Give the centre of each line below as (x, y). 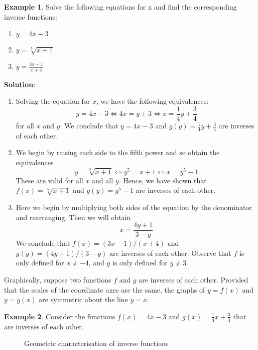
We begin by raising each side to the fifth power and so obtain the (118, 152)
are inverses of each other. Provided (193, 280)
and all (103, 180)
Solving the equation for (53, 101)
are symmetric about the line (83, 299)
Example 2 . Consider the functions (60, 316)
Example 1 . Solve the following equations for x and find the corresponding (120, 7)
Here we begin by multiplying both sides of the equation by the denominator (134, 207)
